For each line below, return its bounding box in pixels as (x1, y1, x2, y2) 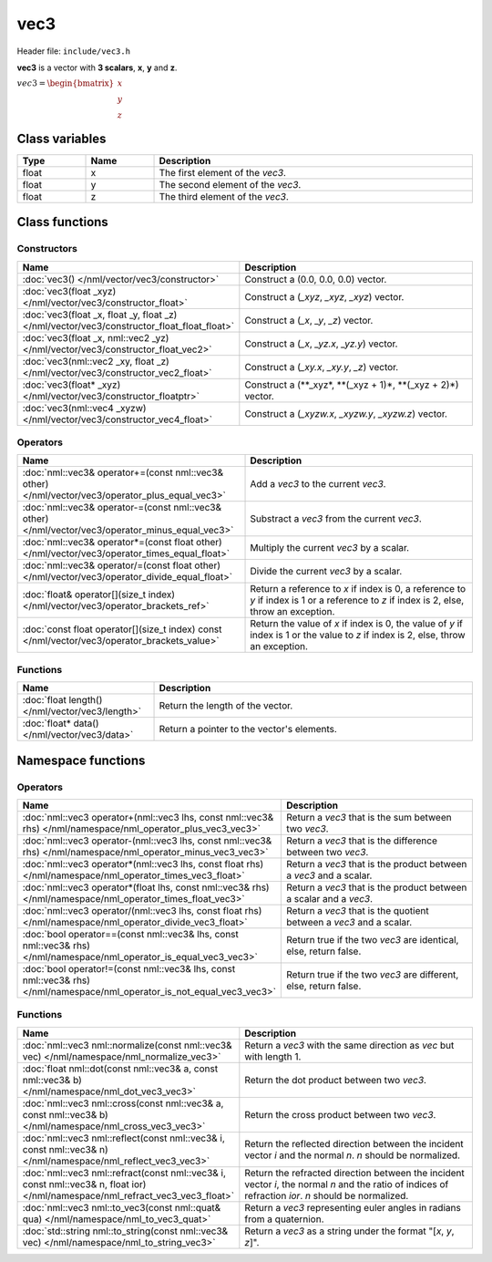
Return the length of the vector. (159, 699, 293, 712)
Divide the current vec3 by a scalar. (250, 565, 403, 578)
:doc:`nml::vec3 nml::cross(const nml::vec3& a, (22, 1097, 224, 1110)
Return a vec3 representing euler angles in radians (244, 1201, 462, 1214)
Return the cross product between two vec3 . (244, 1108, 436, 1121)
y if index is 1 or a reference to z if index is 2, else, (250, 594, 465, 606)
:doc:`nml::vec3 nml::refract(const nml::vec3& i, (22, 1166, 227, 1179)
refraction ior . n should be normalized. (244, 1189, 409, 1202)
